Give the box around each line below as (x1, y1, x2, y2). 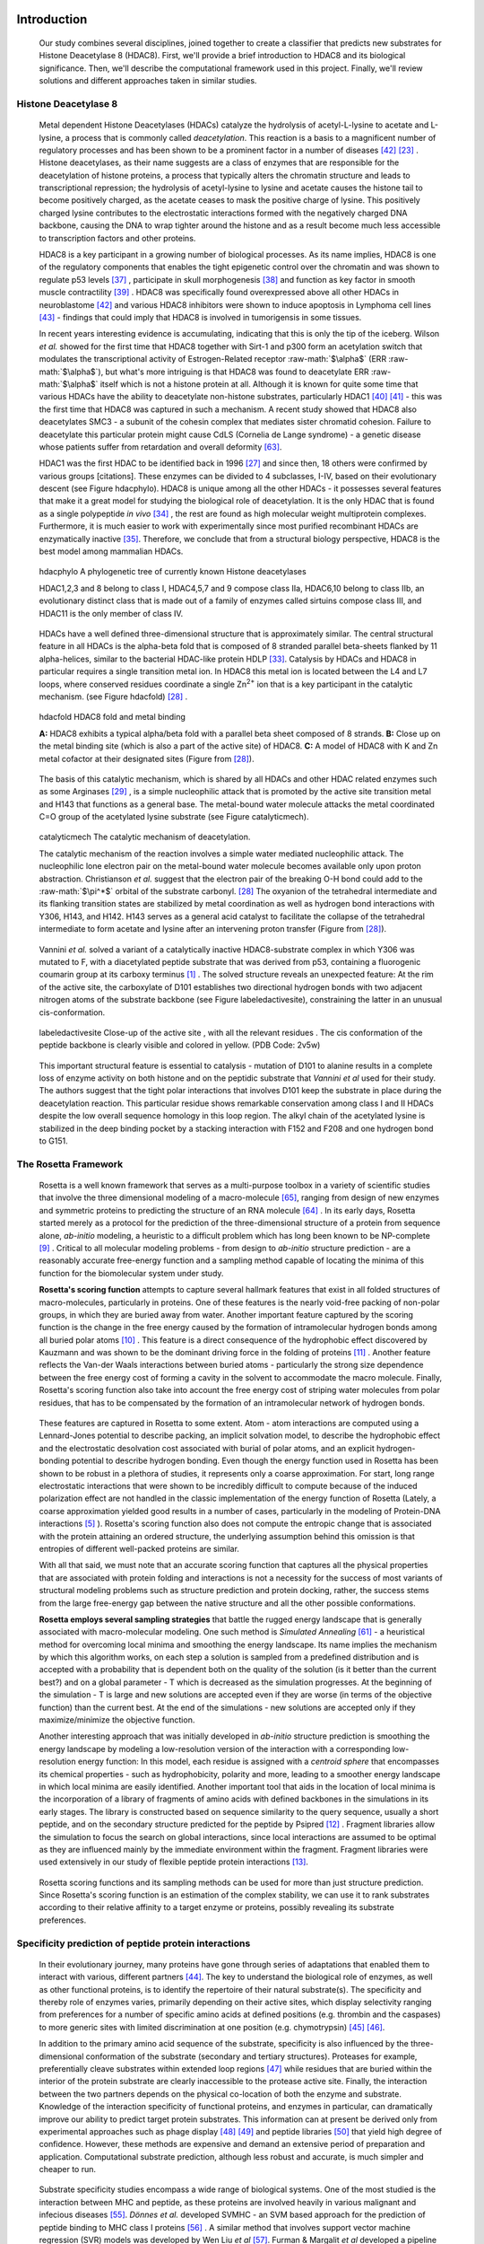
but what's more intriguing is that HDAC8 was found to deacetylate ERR (105, 366, 369, 377)
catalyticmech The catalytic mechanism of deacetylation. (39, 831, 251, 843)
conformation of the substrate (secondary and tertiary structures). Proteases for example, (85, 2051, 418, 2062)
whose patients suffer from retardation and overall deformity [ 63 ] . (39, 441, 282, 452)
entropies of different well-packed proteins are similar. (39, 1543, 239, 1554)
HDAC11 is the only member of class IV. (39, 608, 184, 618)
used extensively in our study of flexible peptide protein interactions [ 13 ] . (39, 1856, 309, 1867)
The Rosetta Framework (16, 1158, 124, 1170)
